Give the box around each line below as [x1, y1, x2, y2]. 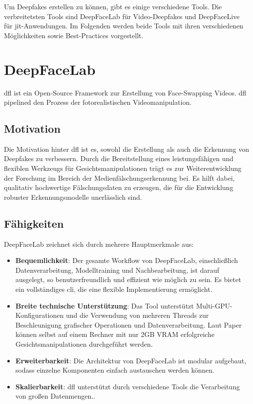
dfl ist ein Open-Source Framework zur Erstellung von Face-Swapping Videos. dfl [4, 87, 247, 97]
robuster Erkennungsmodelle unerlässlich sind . [4, 191, 142, 202]
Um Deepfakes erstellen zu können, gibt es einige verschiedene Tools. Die [4, 1, 222, 11]
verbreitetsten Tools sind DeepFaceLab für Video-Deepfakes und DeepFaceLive [4, 11, 240, 21]
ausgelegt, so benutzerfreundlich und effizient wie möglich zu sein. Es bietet [15, 274, 241, 285]
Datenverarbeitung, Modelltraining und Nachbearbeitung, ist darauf [15, 264, 219, 275]
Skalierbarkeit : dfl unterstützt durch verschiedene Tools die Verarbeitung [15, 381, 240, 391]
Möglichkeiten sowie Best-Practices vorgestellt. [4, 30, 144, 40]
